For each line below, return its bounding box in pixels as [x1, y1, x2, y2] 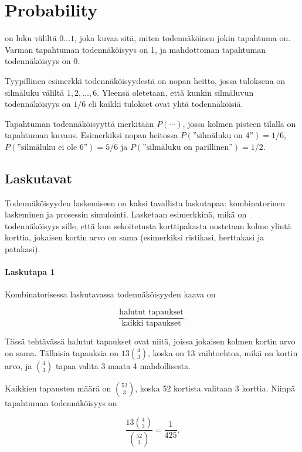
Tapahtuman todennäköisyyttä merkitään [5, 117, 154, 129]
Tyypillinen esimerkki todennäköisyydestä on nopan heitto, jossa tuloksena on [5, 74, 286, 86]
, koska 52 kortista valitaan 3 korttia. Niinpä [135, 381, 296, 394]
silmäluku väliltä [5, 86, 65, 98]
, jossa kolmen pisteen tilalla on [182, 117, 296, 129]
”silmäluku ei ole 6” [17, 143, 88, 152]
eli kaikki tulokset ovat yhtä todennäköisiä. [88, 98, 243, 110]
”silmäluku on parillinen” [142, 143, 233, 152]
